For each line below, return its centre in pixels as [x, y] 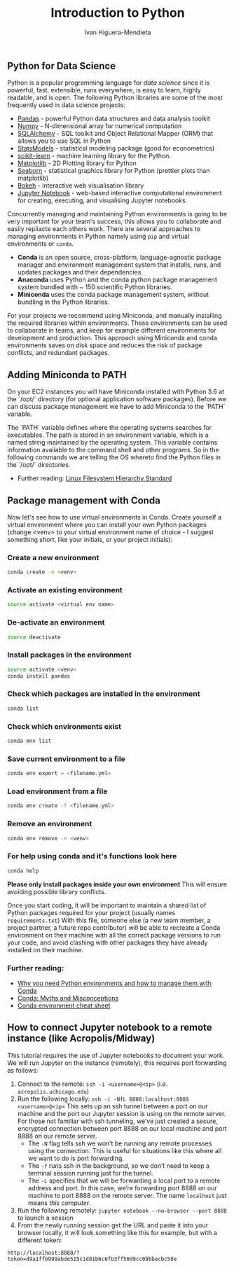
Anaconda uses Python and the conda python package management [117, 280]
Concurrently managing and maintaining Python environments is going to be [117, 214]
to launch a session [45, 1218]
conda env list [29, 741]
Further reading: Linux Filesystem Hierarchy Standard [95, 478]
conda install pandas [39, 676]
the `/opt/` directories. [39, 465]
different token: [39, 1240]
